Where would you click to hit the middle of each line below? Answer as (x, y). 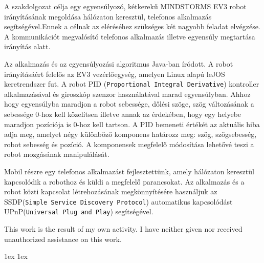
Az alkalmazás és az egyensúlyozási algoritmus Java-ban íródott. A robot (119, 63)
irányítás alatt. (27, 46)
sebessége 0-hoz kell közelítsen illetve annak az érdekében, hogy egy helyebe (123, 114)
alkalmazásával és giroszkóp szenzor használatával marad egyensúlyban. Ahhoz (127, 94)
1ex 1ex (16, 256)
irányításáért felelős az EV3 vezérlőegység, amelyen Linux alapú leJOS (115, 74)
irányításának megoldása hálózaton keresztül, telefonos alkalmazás (108, 16)
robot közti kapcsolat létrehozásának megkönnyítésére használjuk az (111, 191)
